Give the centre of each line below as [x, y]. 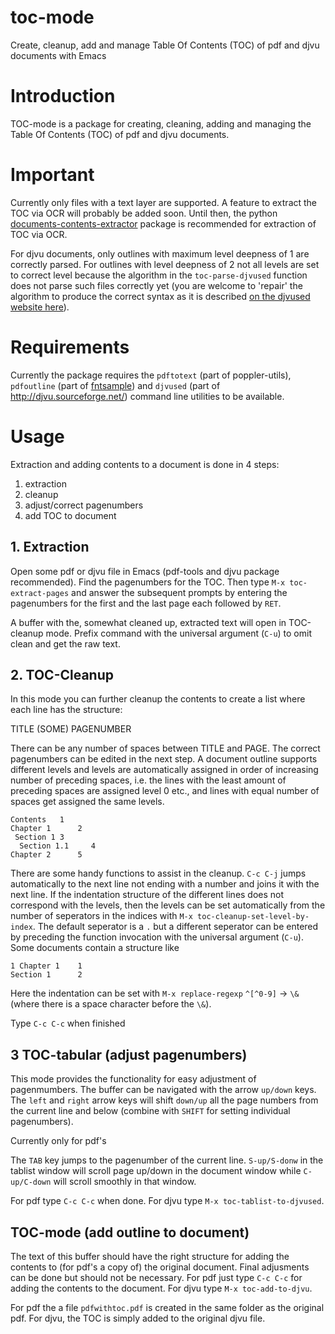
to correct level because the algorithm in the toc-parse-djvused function [159, 275]
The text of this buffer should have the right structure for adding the [150, 1256]
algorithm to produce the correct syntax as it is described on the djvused [160, 296]
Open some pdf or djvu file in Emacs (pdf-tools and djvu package [145, 571]
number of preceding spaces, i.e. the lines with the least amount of [148, 780]
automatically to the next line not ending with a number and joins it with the [165, 884]
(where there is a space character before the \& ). [111, 1004]
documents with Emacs [58, 55]
